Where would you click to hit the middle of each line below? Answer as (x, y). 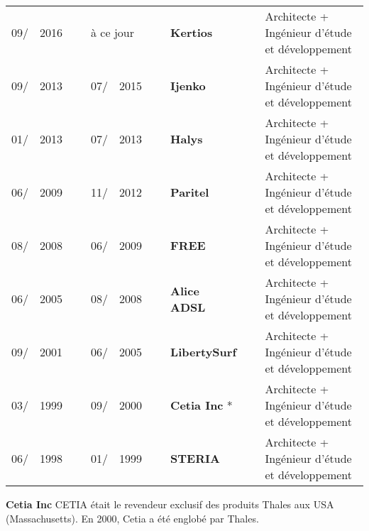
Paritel (190, 192)
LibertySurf (204, 352)
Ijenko (188, 86)
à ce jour (112, 32)
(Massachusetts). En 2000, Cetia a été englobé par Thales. (132, 518)
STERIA (195, 458)
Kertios (192, 32)
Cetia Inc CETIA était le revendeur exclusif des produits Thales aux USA (170, 504)
